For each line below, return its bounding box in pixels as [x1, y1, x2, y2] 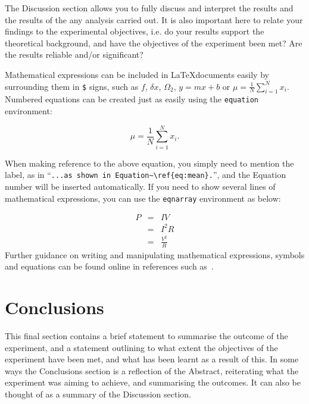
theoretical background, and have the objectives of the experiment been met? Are [5, 36, 302, 49]
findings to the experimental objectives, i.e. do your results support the [5, 25, 264, 37]
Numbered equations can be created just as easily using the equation [5, 93, 258, 105]
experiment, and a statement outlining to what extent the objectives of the [5, 341, 278, 353]
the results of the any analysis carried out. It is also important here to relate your [5, 13, 303, 26]
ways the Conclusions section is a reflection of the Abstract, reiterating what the [5, 364, 299, 377]
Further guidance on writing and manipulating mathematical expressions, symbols [5, 248, 305, 261]
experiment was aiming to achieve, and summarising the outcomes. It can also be [5, 376, 301, 389]
